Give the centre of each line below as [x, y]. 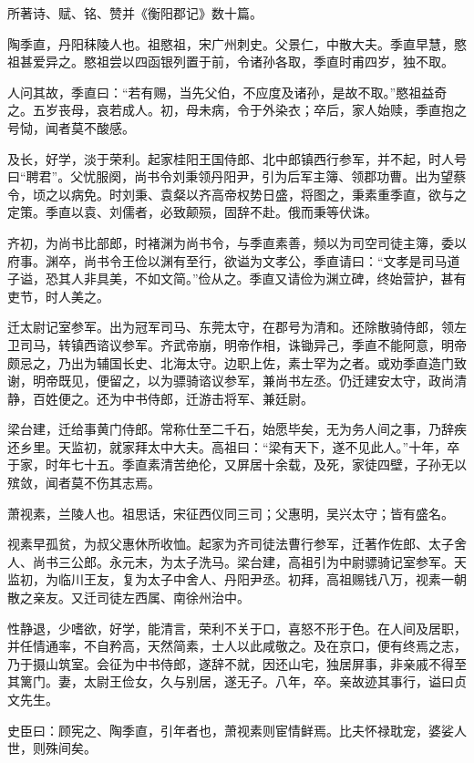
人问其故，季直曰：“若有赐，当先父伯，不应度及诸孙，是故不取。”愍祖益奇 [227, 92]
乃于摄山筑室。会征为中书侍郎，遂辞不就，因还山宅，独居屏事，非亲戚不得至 [237, 663]
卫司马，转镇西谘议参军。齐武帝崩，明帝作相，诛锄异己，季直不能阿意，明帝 [237, 344]
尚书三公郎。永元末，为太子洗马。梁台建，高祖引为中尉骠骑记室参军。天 [249, 561]
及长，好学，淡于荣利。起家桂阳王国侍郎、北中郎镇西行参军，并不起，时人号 [237, 158]
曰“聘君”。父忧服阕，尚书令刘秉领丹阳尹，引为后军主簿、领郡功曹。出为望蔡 [237, 176]
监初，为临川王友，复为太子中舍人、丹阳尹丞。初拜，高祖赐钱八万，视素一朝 [237, 579]
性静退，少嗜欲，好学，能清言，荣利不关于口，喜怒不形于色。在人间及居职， [237, 628]
